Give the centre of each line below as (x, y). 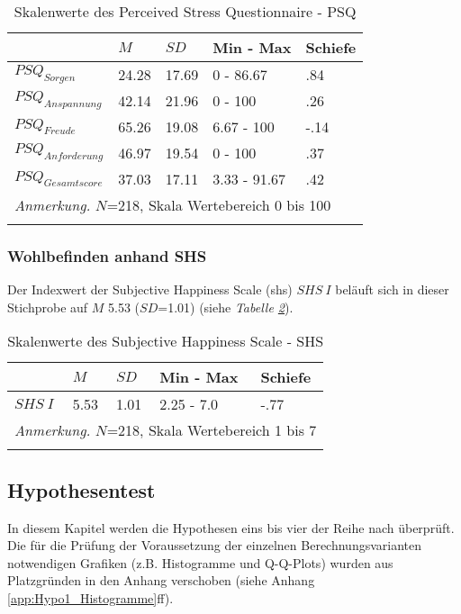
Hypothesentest (81, 489)
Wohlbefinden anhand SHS (107, 255)
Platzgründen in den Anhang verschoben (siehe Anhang (161, 580)
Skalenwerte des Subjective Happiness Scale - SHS (166, 341)
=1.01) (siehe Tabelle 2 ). (226, 307)
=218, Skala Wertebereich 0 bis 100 (219, 205)
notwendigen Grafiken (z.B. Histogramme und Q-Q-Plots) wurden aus (200, 562)
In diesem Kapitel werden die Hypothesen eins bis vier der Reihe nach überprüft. (231, 527)
